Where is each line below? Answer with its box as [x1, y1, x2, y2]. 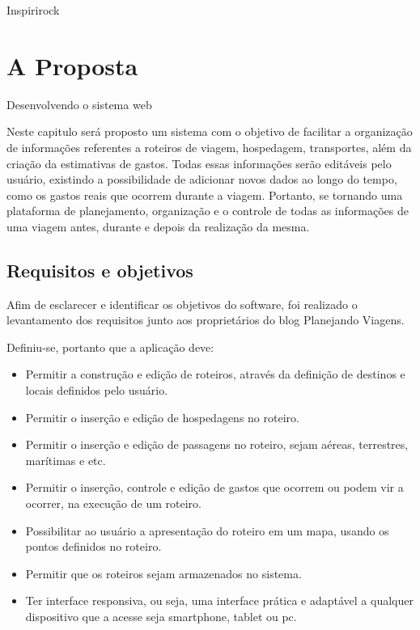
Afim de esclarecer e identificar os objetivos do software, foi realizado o [6, 295, 358, 312]
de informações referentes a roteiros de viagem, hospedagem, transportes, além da [6, 138, 412, 155]
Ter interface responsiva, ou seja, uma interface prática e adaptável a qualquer [25, 592, 414, 609]
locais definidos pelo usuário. [25, 382, 168, 399]
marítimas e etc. [25, 451, 106, 468]
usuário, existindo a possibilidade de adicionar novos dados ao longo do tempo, [6, 171, 397, 188]
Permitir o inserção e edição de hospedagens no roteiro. [25, 408, 299, 425]
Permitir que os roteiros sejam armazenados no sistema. [25, 564, 302, 581]
